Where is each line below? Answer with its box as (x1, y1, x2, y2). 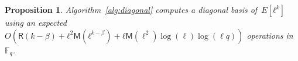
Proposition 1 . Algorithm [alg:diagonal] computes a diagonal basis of (5, 4, 258, 15)
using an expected (5, 16, 67, 28)
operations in (246, 29, 293, 41)
